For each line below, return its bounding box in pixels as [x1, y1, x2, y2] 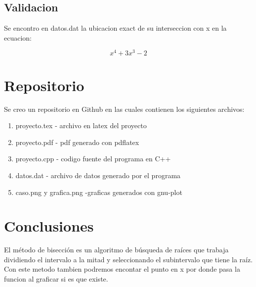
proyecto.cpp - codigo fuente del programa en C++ [15, 153, 171, 164]
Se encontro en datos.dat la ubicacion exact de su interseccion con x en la [4, 23, 227, 33]
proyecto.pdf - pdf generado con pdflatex [15, 137, 139, 147]
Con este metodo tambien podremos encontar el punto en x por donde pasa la [4, 264, 240, 274]
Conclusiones [4, 216, 94, 236]
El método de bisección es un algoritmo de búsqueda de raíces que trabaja [4, 244, 229, 255]
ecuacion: [4, 32, 32, 43]
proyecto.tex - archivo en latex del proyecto [15, 120, 147, 131]
